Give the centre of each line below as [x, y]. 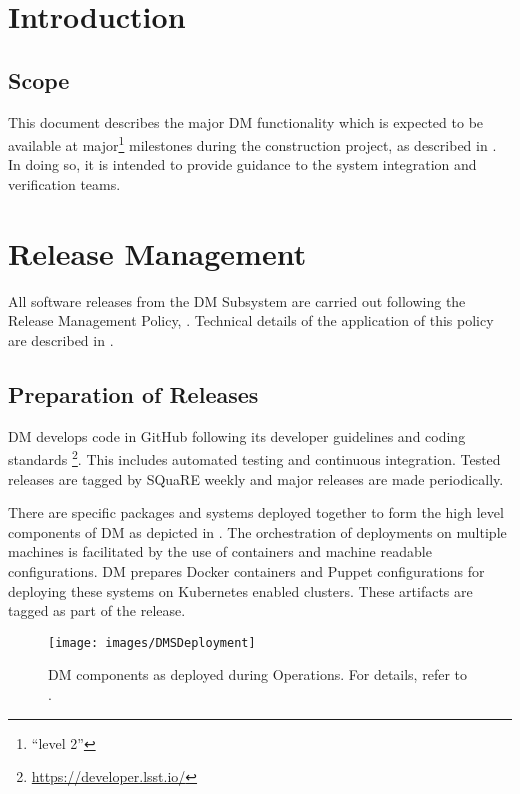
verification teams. [64, 184]
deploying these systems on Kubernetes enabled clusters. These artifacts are [240, 590]
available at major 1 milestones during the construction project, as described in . [252, 143]
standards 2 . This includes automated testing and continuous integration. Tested [254, 457]
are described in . [61, 339]
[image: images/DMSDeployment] [152, 642]
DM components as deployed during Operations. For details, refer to [257, 674]
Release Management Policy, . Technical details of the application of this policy [251, 320]
